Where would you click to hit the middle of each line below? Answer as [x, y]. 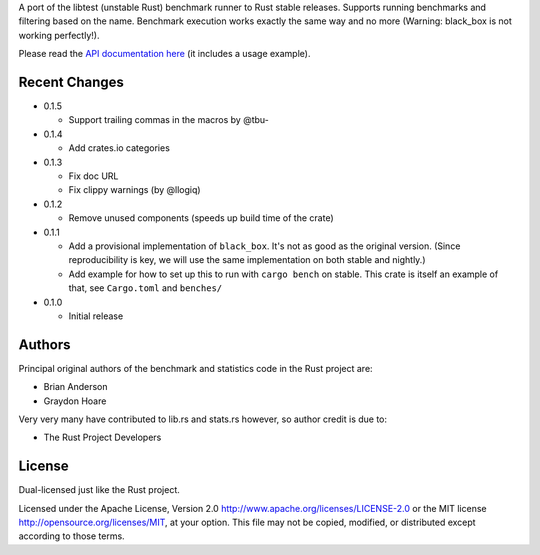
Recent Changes [71, 81]
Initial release [96, 316]
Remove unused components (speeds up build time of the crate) [201, 218]
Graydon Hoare [75, 401]
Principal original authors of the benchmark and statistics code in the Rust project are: [196, 368]
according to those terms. [71, 536]
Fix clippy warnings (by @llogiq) [134, 190]
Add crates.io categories [119, 148]
